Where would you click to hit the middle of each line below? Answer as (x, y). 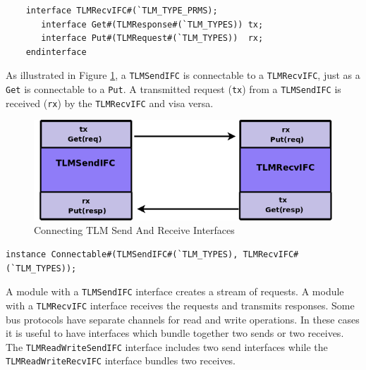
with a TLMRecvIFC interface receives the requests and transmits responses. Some (180, 305)
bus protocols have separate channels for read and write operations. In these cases (183, 319)
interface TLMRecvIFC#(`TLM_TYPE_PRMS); (122, 11)
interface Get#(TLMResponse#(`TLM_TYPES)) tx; (152, 24)
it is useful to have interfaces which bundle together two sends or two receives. (175, 333)
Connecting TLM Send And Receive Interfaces (134, 230)
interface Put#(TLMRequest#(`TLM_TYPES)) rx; (152, 38)
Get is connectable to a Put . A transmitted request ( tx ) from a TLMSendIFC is (173, 89)
